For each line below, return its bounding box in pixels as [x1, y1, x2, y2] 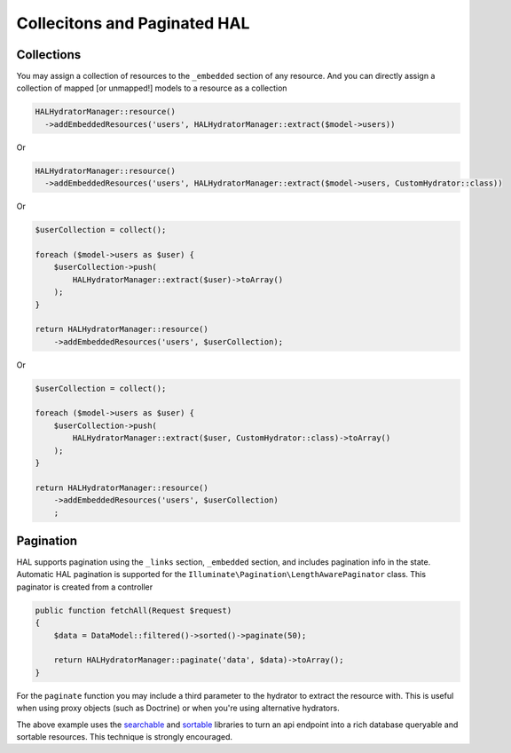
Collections [16, 47, 82, 62]
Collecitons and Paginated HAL [16, 13, 250, 33]
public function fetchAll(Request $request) [35, 605, 232, 615]
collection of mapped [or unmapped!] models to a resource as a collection [16, 83, 287, 93]
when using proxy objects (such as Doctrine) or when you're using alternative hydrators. [16, 702, 341, 714]
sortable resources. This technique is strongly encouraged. [16, 731, 233, 741]
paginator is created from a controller [16, 582, 153, 592]
